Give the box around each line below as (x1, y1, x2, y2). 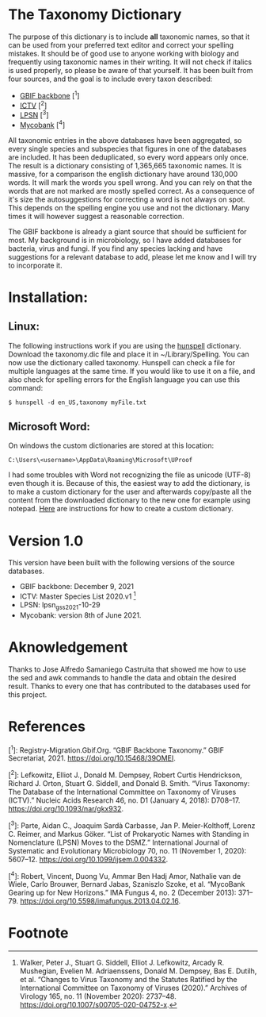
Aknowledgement (8, 638, 128, 656)
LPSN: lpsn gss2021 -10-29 (19, 599, 101, 611)
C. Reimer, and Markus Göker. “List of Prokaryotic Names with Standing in (8, 829, 249, 838)
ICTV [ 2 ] (19, 99, 47, 110)
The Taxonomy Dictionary (8, 6, 182, 24)
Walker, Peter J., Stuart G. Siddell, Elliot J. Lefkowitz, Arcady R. (19, 958, 225, 968)
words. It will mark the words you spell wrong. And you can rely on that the (8, 177, 253, 187)
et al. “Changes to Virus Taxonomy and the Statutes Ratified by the (19, 975, 237, 984)
